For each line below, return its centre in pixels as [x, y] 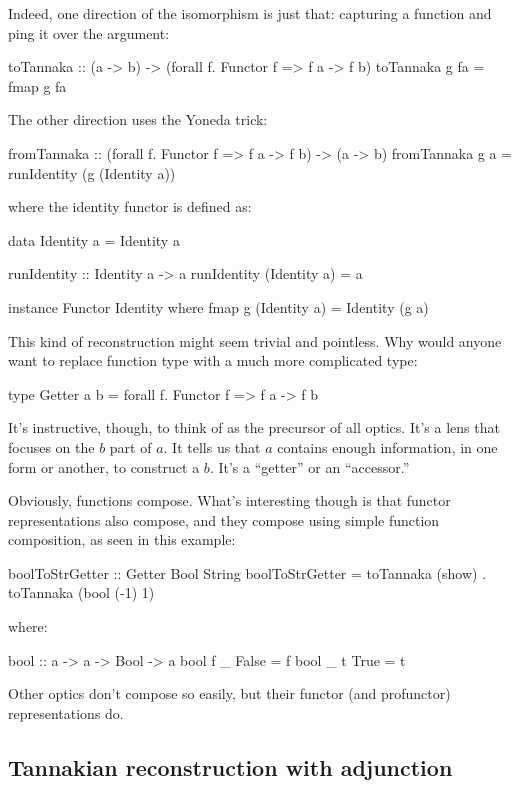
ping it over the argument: [89, 32]
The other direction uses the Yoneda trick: [138, 119]
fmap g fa [37, 85]
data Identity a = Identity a [94, 239]
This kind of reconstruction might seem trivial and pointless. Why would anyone [255, 340]
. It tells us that [212, 446]
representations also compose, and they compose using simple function [224, 519]
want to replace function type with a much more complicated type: [213, 360]
